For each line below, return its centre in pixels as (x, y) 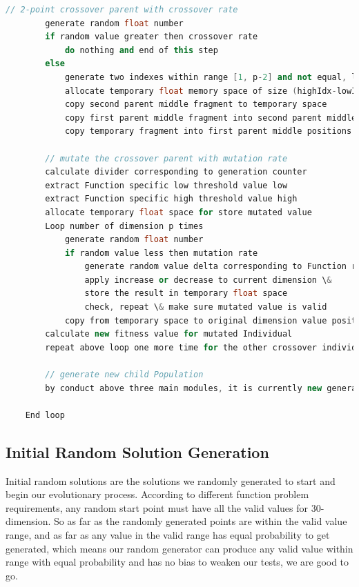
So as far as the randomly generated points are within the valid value (201, 521)
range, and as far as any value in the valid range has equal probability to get (168, 534)
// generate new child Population (124, 375)
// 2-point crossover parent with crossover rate (122, 10)
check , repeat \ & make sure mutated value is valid (206, 307)
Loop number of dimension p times (124, 226)
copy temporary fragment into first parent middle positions (208, 131)
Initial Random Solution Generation (137, 451)
